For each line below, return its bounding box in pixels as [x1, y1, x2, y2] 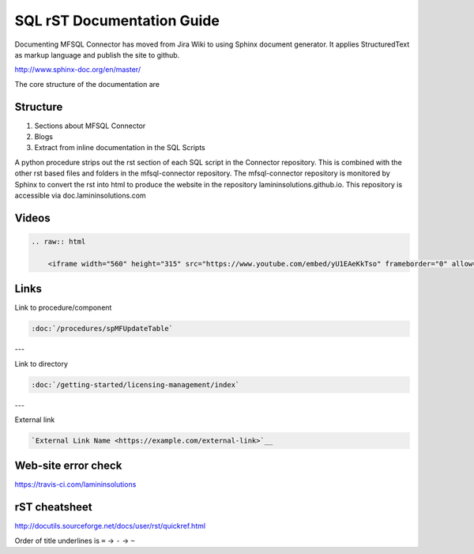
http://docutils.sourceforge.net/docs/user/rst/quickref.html [14, 522, 205, 531]
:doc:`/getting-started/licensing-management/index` [31, 380, 240, 389]
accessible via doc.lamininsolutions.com [14, 190, 146, 200]
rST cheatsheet [14, 500, 92, 514]
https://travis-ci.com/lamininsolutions [14, 480, 137, 489]
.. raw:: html [31, 237, 86, 246]
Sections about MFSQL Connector [34, 121, 146, 130]
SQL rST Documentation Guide [14, 12, 220, 29]
